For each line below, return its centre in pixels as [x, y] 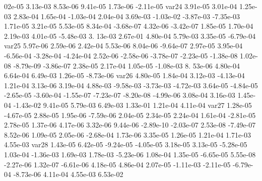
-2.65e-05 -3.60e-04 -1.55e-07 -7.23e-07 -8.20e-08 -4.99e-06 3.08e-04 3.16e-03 [120, 95]
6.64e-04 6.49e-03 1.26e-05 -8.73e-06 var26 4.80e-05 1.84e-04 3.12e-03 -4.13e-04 [124, 75]
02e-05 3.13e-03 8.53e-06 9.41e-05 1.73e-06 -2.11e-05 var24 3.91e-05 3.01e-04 [121, 6]
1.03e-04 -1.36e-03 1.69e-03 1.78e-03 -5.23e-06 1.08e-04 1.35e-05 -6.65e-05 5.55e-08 [130, 154]
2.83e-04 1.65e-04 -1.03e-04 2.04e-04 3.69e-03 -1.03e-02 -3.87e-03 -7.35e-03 [127, 16]
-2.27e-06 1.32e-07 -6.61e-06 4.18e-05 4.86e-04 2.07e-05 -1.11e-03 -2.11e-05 [117, 164]
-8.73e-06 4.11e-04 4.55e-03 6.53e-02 [68, 174]
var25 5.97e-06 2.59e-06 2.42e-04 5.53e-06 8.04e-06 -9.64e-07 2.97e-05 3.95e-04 [123, 46]
